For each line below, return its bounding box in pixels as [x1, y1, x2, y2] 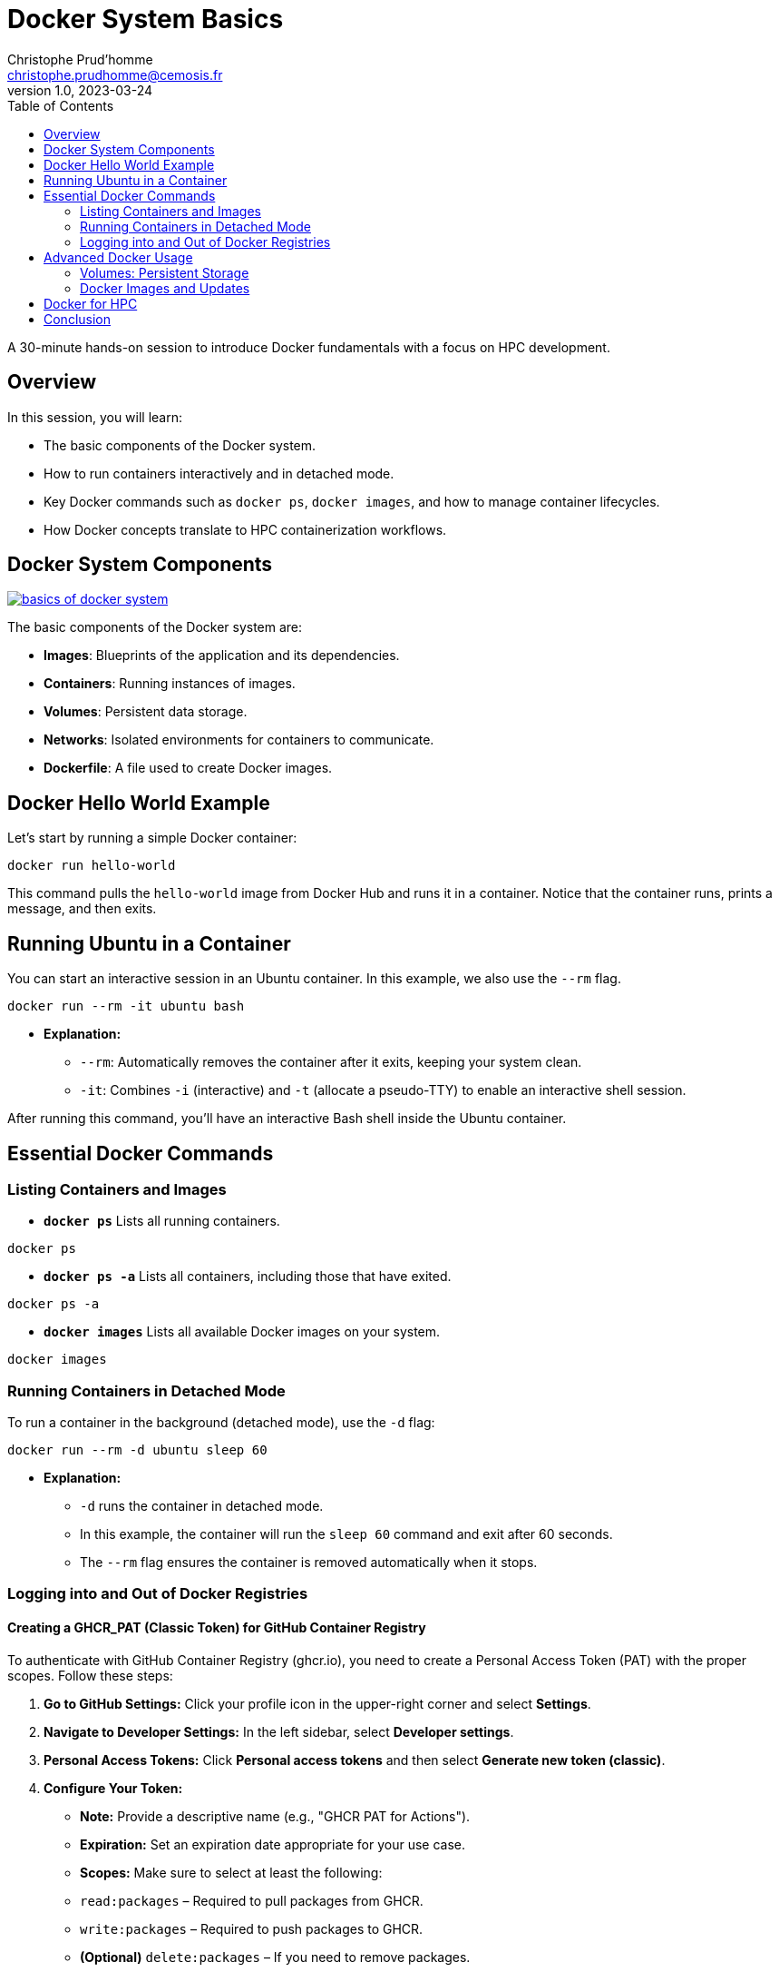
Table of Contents [7, 97, 114, 113]
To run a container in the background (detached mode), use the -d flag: [7, 1415, 435, 1431]
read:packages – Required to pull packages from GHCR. [80, 1892, 424, 1908]
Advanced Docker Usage [44, 249, 193, 265]
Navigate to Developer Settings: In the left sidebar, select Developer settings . [44, 1723, 514, 1740]
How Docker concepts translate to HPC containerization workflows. [44, 521, 447, 537]
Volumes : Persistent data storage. [44, 704, 248, 720]
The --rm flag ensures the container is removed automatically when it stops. [80, 1554, 538, 1571]
